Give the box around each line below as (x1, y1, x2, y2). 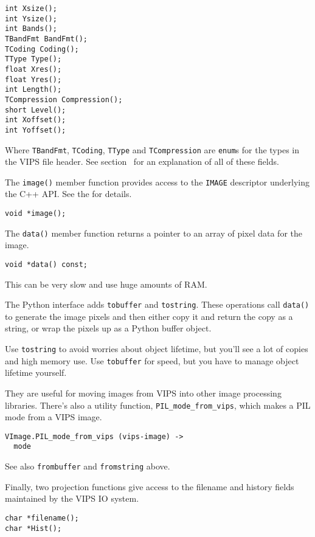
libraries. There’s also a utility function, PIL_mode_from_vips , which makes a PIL (5, 398, 311, 411)
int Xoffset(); (5, 116, 66, 125)
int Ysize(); (5, 14, 57, 23)
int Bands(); (5, 24, 57, 33)
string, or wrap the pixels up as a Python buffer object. (5, 322, 212, 334)
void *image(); (5, 209, 66, 218)
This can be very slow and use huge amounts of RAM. (5, 277, 207, 290)
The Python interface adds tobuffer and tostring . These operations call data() (5, 298, 310, 311)
